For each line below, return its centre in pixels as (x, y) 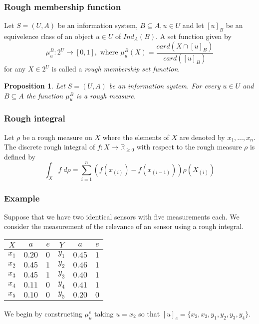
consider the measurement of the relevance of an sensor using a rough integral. (124, 226)
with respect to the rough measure (189, 147)
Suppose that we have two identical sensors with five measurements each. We (122, 216)
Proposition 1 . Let (35, 86)
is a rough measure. (106, 95)
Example (22, 198)
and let (193, 25)
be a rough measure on (57, 137)
